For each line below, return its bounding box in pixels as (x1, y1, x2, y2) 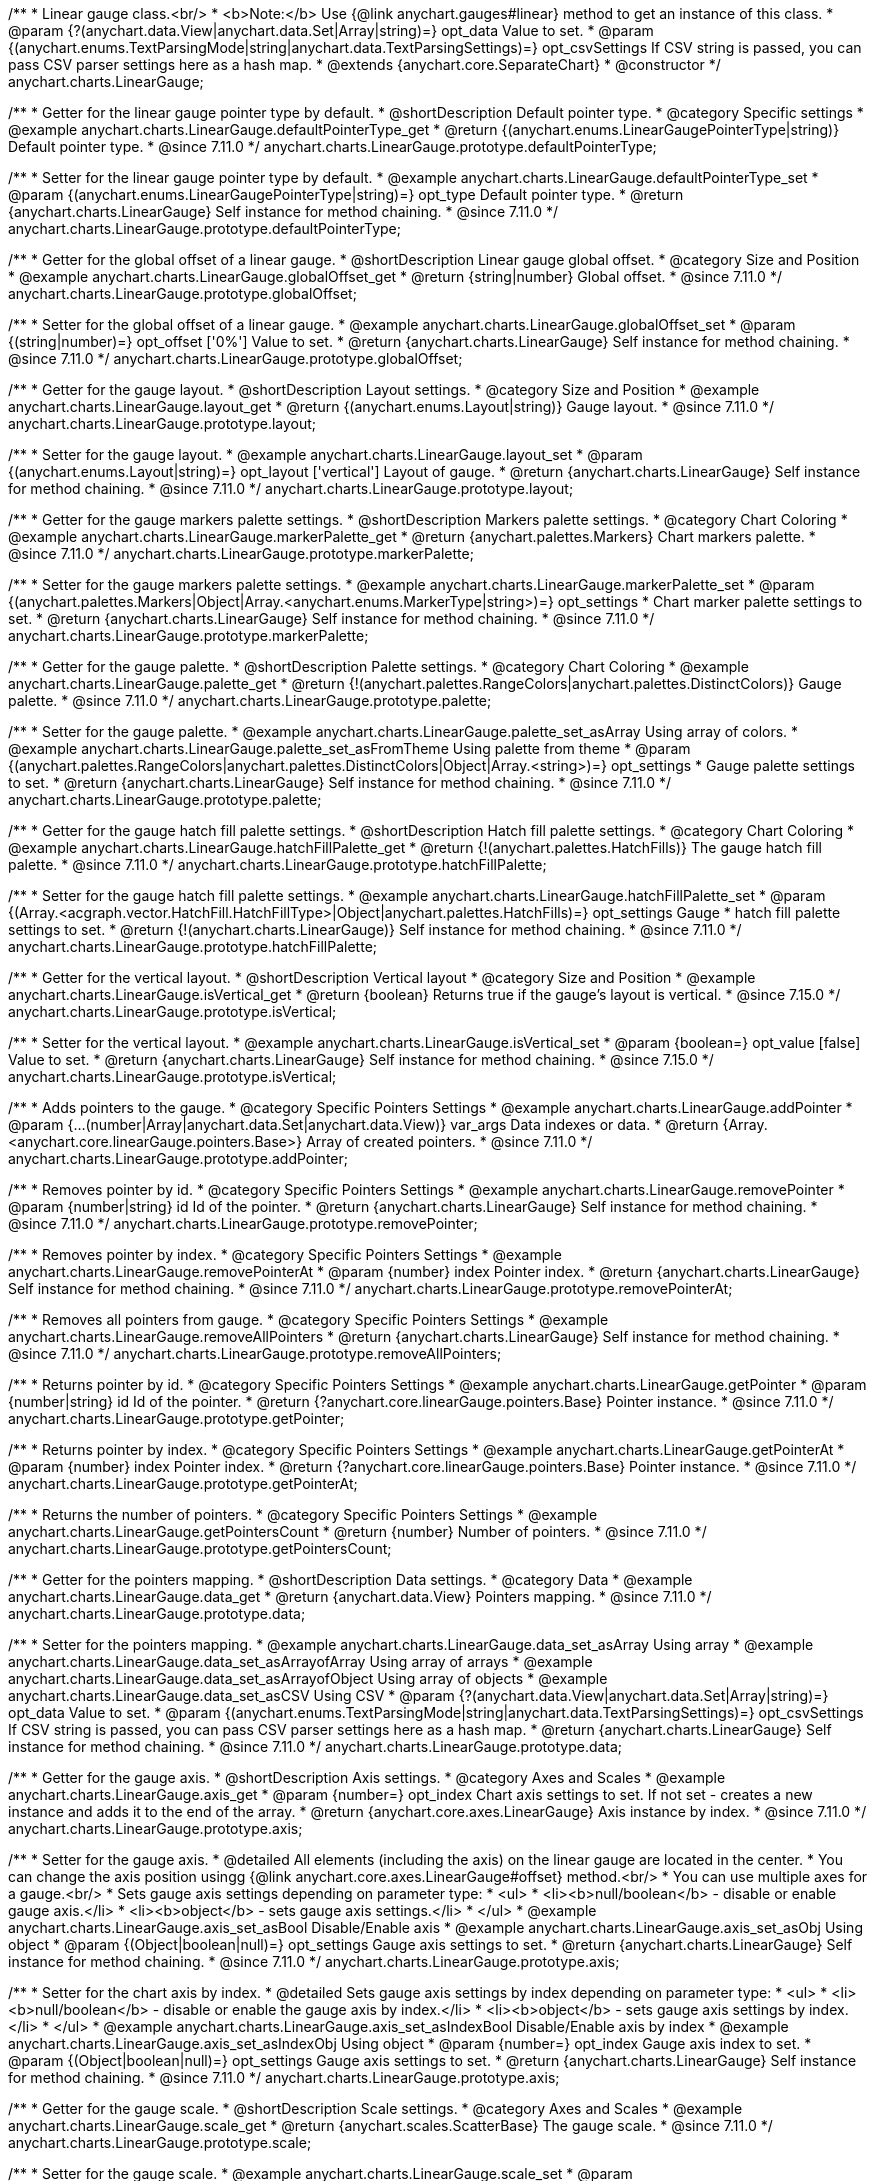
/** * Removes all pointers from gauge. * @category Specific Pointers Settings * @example (8, 1311, 609, 1328)
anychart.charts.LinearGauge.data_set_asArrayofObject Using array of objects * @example (8, 1670, 608, 1687)
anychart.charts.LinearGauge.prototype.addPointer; (8, 1150, 348, 1167)
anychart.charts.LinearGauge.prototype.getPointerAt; (8, 1475, 358, 1492)
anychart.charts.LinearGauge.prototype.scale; (8, 2134, 312, 2151)
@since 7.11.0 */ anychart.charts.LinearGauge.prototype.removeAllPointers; (8, 1345, 502, 1362)
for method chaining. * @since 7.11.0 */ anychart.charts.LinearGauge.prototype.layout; (8, 480, 574, 497)
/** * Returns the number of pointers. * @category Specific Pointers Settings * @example (8, 1506, 598, 1523)
